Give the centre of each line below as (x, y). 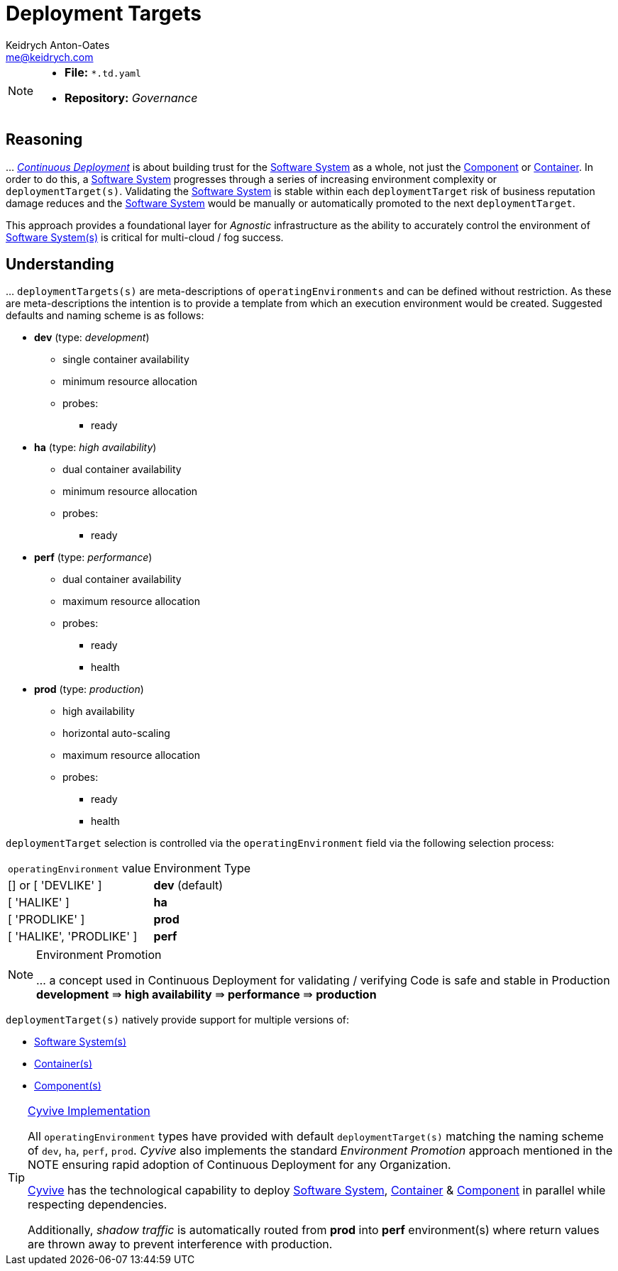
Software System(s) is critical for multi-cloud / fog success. (145, 237)
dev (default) (188, 886)
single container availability (126, 360)
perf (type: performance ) (93, 557)
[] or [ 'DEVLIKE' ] (55, 886)
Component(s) (68, 1086)
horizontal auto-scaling (116, 733)
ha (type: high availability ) (95, 448)
